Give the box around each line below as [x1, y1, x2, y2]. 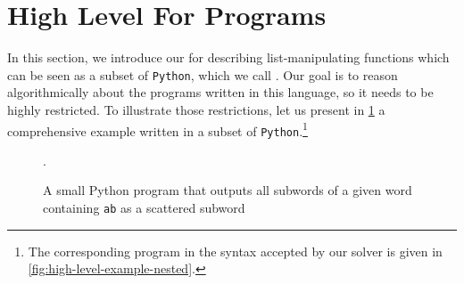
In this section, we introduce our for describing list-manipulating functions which [7, 48, 450, 67]
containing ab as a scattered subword [43, 199, 245, 217]
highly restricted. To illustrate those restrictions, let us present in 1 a [7, 100, 385, 118]
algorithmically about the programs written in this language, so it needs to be [7, 83, 434, 101]
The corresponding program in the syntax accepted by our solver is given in [28, 241, 443, 260]
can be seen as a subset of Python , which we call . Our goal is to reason [7, 65, 398, 84]
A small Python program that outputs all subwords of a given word [43, 181, 412, 199]
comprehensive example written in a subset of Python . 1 [7, 118, 308, 140]
